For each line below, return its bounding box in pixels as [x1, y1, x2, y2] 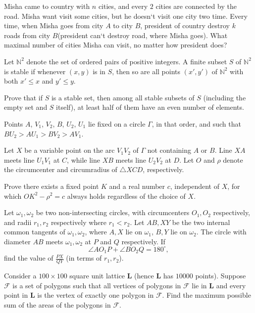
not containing [147, 145, 192, 155]
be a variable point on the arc [24, 145, 115, 155]
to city [113, 20, 133, 31]
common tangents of [4, 226, 65, 237]
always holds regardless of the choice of [67, 190, 186, 201]
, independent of [170, 180, 219, 191]
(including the [203, 92, 246, 102]
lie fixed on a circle [88, 118, 146, 129]
